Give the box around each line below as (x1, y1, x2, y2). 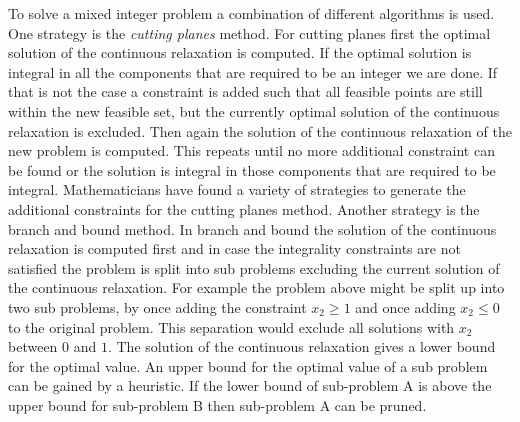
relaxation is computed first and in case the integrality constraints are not (8, 238, 461, 259)
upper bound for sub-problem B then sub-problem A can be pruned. (8, 394, 427, 415)
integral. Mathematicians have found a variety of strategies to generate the (8, 179, 466, 200)
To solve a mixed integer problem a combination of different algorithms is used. (8, 3, 495, 23)
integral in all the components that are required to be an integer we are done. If (8, 61, 498, 82)
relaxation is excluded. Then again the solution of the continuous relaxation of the (8, 120, 512, 141)
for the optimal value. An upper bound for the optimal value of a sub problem (8, 355, 488, 376)
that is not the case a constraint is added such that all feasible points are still (8, 81, 483, 102)
